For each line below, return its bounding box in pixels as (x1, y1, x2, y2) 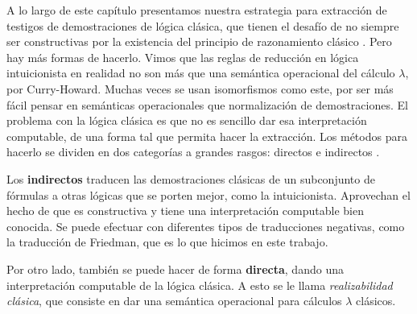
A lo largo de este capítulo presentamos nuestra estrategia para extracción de (6, 2, 387, 18)
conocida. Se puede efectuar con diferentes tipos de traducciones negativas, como (6, 217, 405, 234)
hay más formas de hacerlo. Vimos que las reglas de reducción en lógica (6, 48, 359, 65)
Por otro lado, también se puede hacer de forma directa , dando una (6, 260, 344, 277)
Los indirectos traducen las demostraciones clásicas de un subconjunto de (6, 170, 375, 187)
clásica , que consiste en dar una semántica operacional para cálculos (6, 292, 342, 309)
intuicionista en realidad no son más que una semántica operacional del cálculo (6, 64, 395, 81)
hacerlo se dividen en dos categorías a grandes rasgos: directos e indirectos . (6, 143, 380, 160)
